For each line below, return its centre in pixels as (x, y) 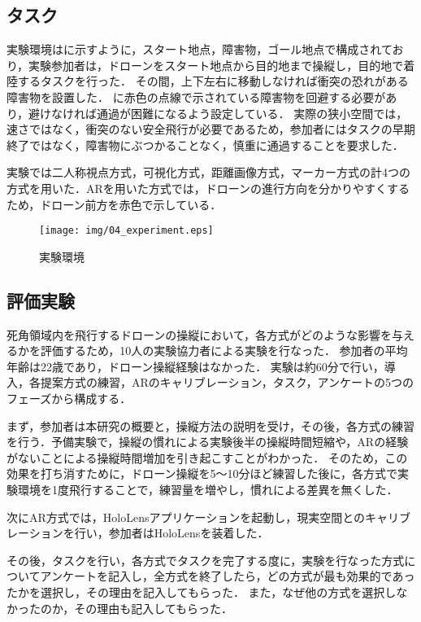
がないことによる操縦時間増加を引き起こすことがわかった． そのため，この (207, 457)
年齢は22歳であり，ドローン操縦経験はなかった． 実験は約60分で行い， (195, 366)
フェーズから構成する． (69, 398)
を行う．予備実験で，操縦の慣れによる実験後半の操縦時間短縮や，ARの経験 (208, 442)
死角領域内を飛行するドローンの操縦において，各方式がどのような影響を (199, 334)
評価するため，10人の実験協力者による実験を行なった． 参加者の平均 (224, 350)
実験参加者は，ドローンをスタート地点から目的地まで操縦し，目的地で (216, 65)
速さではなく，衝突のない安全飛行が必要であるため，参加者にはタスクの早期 (211, 129)
